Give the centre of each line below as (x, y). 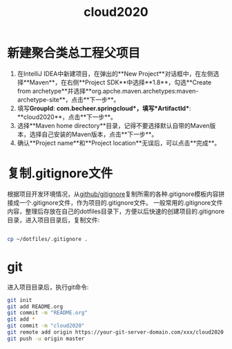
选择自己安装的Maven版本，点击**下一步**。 (94, 134)
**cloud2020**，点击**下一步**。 (67, 117)
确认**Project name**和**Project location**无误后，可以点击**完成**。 (119, 143)
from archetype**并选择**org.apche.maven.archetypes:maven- (108, 91)
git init (20, 300)
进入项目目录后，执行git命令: (48, 287)
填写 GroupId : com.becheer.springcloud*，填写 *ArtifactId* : (104, 108)
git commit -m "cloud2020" (46, 326)
